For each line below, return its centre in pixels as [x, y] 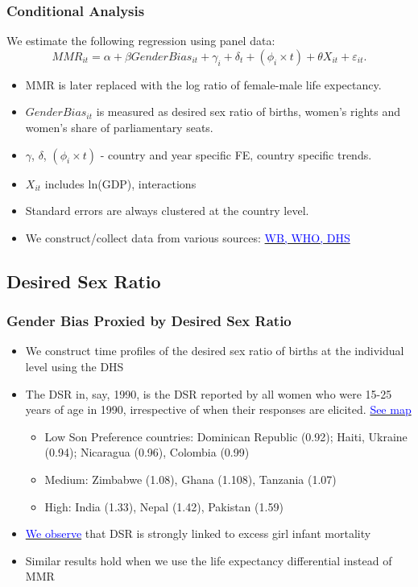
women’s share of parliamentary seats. [119, 127]
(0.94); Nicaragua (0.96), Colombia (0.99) [147, 452]
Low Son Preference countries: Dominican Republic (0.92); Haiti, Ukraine [226, 436]
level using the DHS [74, 366]
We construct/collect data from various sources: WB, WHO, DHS [188, 237]
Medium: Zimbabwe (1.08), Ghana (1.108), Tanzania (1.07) [190, 479]
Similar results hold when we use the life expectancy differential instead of [209, 560]
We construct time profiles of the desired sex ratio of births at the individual [215, 351]
